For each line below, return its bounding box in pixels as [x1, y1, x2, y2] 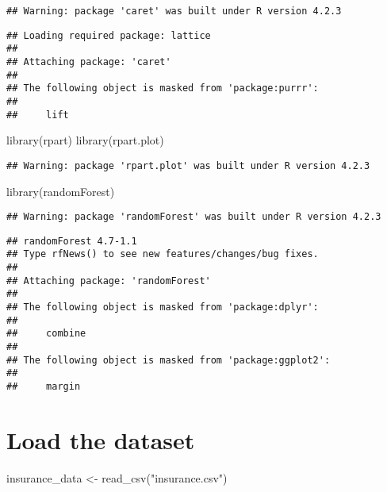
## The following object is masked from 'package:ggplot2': [6, 354, 331, 366]
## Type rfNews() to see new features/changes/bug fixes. [6, 248, 319, 260]
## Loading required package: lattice [6, 29, 211, 41]
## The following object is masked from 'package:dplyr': [6, 302, 319, 313]
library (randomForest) [6, 183, 115, 199]
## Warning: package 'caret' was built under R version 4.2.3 [6, 6, 342, 17]
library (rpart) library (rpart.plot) [6, 132, 164, 148]
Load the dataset [6, 423, 195, 455]
